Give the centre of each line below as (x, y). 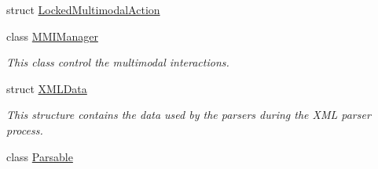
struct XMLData (47, 88)
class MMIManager (52, 36)
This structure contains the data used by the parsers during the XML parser (189, 115)
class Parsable (40, 156)
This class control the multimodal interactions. (118, 62)
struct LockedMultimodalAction (83, 9)
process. (25, 129)
